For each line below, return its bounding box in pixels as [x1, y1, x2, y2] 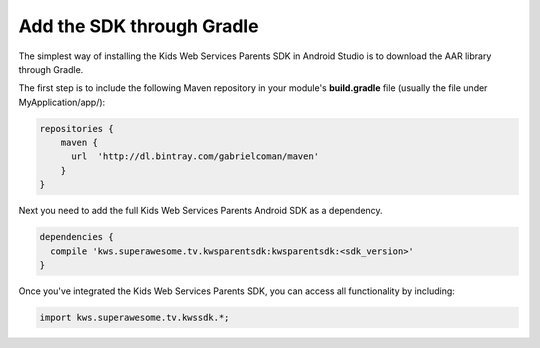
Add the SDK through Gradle [18, 15, 259, 37]
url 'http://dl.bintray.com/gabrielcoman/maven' [71, 151, 320, 162]
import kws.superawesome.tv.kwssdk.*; [39, 311, 230, 323]
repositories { [39, 123, 114, 134]
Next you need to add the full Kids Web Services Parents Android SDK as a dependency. [18, 205, 384, 217]
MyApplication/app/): [18, 96, 106, 108]
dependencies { [39, 231, 114, 243]
